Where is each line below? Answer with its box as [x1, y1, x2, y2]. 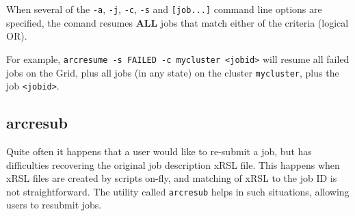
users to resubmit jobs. [6, 198, 102, 212]
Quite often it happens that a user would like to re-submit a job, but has [6, 144, 312, 159]
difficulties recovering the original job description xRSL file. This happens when [6, 157, 340, 172]
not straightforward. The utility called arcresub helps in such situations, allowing [6, 184, 350, 198]
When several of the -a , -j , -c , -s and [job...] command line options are [6, 2, 322, 16]
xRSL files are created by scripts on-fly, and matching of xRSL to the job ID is [6, 171, 337, 185]
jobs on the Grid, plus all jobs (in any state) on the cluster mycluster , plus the [6, 65, 339, 79]
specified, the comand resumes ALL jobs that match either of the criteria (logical [6, 15, 349, 29]
